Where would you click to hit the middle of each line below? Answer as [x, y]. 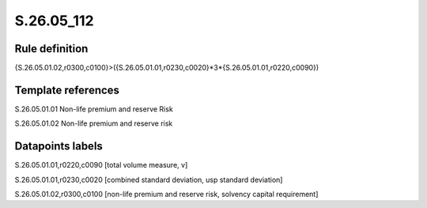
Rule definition [51, 49]
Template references [67, 90]
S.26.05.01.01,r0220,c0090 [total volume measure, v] [101, 165]
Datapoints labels [59, 146]
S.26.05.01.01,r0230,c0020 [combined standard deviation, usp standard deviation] [149, 180]
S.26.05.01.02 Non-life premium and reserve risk [94, 123]
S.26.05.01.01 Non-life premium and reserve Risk [94, 109]
